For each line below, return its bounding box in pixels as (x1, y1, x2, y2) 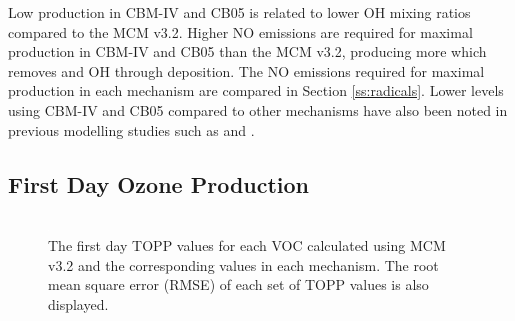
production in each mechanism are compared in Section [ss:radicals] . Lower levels (8, 80, 504, 101)
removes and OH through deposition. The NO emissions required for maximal (8, 60, 485, 81)
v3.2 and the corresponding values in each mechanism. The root (48, 254, 439, 275)
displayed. (48, 293, 109, 314)
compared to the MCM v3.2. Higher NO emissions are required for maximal (8, 21, 473, 42)
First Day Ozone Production (8, 168, 310, 199)
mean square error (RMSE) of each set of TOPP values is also (48, 274, 429, 295)
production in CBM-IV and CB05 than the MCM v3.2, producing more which (8, 41, 487, 62)
